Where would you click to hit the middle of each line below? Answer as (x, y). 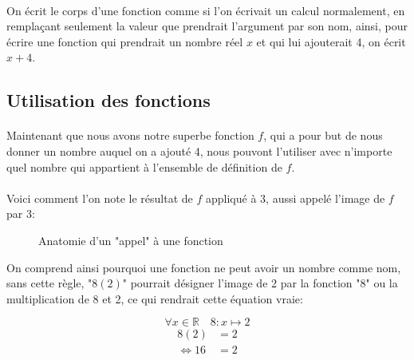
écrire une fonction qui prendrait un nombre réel (125, 41)
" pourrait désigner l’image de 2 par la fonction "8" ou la (260, 283)
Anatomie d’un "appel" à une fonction (131, 240)
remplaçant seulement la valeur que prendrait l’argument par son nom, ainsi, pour (207, 26)
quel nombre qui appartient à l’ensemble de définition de (144, 166)
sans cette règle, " (49, 283)
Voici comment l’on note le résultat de (100, 198)
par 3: (21, 214)
